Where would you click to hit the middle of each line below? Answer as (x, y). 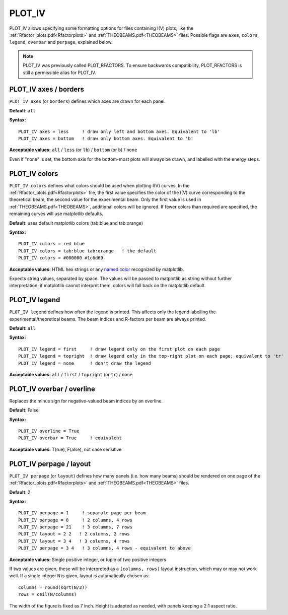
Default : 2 (20, 492)
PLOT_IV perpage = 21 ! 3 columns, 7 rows (76, 527)
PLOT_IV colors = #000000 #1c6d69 (61, 258)
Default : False (24, 410)
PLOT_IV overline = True (49, 431)
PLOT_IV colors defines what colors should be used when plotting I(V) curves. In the (99, 185)
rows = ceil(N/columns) (48, 595)
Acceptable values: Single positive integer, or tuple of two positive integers (88, 560)
